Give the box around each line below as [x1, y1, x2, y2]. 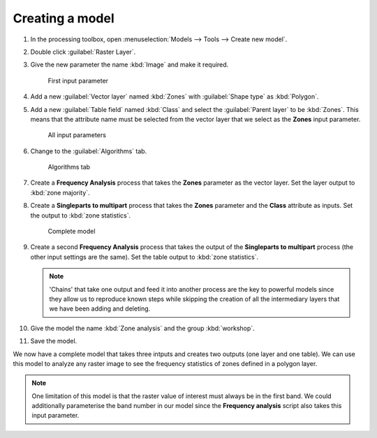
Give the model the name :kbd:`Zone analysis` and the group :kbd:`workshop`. [30, 324, 255, 332]
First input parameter [47, 76, 108, 85]
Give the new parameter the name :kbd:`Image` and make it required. [30, 60, 229, 69]
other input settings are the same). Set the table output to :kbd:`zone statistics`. [30, 253, 258, 261]
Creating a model [13, 10, 114, 26]
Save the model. [30, 337, 77, 346]
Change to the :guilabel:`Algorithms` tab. [30, 147, 147, 155]
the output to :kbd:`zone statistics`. [30, 211, 131, 220]
